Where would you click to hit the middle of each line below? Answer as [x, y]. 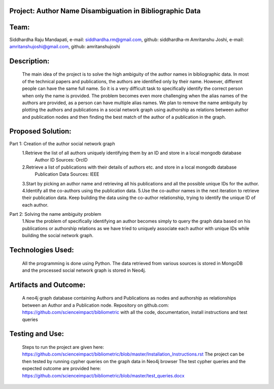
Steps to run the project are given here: [63, 347]
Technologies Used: [42, 250]
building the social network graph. [58, 236]
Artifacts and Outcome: [47, 285]
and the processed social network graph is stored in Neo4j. [84, 270]
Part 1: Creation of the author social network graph [62, 143]
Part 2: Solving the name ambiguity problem [55, 214]
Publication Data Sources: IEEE [67, 174]
